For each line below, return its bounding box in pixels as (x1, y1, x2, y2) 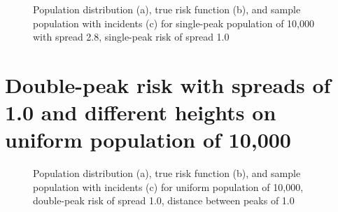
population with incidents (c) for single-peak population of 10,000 (33, 15, 314, 30)
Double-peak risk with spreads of (5, 70, 331, 99)
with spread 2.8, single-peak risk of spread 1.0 (33, 29, 230, 44)
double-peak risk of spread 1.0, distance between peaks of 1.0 (33, 193, 295, 208)
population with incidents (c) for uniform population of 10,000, (33, 179, 304, 194)
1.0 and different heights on (5, 98, 276, 127)
